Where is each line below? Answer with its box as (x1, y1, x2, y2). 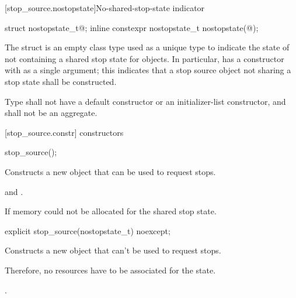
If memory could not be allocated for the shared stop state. (5, 205, 217, 217)
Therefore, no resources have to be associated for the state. (5, 263, 216, 276)
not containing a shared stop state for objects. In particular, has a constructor (5, 52, 284, 64)
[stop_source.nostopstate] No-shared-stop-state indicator (5, 2, 205, 13)
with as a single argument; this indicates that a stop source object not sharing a (5, 64, 291, 76)
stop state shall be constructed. (5, 75, 117, 87)
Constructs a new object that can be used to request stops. (5, 165, 216, 177)
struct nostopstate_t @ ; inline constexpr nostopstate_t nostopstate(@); (5, 21, 259, 33)
